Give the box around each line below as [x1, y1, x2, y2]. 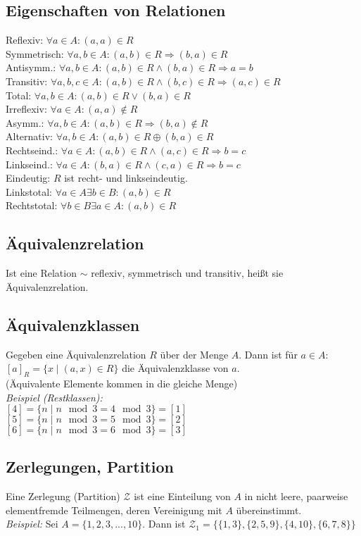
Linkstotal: [6, 184, 53, 199]
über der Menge [160, 347, 229, 361]
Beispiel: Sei [6, 516, 58, 531]
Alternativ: [6, 129, 53, 144]
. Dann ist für [239, 347, 298, 361]
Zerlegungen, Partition [6, 456, 174, 478]
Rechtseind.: [6, 142, 58, 157]
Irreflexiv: [6, 101, 47, 116]
